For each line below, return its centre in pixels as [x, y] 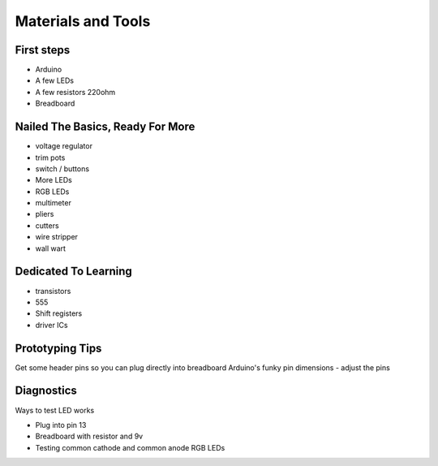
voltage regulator [64, 146]
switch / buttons [62, 168]
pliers [45, 214]
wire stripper [57, 237]
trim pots [50, 157]
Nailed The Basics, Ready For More [105, 127]
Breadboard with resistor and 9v [89, 436]
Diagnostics [46, 391]
